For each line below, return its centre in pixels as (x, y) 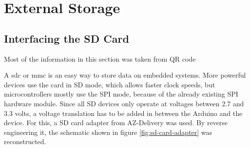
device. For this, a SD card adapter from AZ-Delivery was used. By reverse (116, 123)
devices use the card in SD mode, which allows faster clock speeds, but (110, 84)
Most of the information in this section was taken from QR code (100, 58)
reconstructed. (25, 141)
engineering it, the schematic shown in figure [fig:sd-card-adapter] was (108, 132)
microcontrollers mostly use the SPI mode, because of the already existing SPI (121, 94)
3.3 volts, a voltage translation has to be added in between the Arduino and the (123, 113)
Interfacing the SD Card (67, 38)
